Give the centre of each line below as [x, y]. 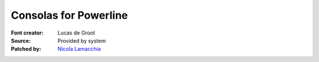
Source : [21, 40]
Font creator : [27, 33]
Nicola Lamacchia [79, 49]
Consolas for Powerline [69, 15]
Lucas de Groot [77, 33]
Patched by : [26, 49]
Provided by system [82, 40]
